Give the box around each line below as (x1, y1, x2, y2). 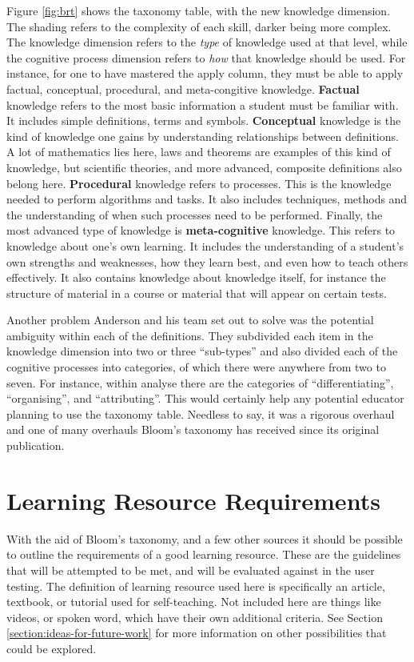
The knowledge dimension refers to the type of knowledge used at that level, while (6, 34, 408, 50)
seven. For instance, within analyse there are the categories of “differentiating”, (6, 374, 394, 391)
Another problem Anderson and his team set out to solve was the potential (6, 311, 374, 328)
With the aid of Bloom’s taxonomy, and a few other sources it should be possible (6, 530, 403, 547)
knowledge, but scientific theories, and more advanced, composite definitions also (6, 158, 402, 175)
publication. (6, 437, 65, 454)
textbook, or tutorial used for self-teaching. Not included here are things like (6, 593, 381, 610)
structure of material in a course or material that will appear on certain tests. (6, 284, 387, 301)
